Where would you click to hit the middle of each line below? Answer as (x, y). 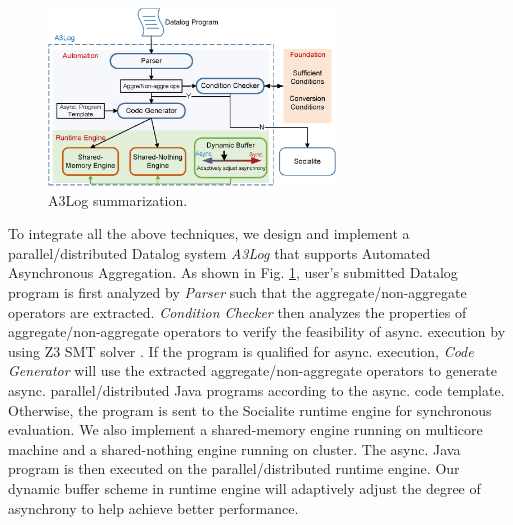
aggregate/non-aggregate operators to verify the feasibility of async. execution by (257, 331)
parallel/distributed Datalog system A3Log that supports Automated (219, 252)
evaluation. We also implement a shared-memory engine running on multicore (245, 429)
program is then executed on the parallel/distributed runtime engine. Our (234, 468)
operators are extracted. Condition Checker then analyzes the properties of (237, 311)
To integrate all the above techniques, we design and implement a (209, 233)
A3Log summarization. (118, 199)
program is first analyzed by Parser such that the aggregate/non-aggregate (237, 292)
